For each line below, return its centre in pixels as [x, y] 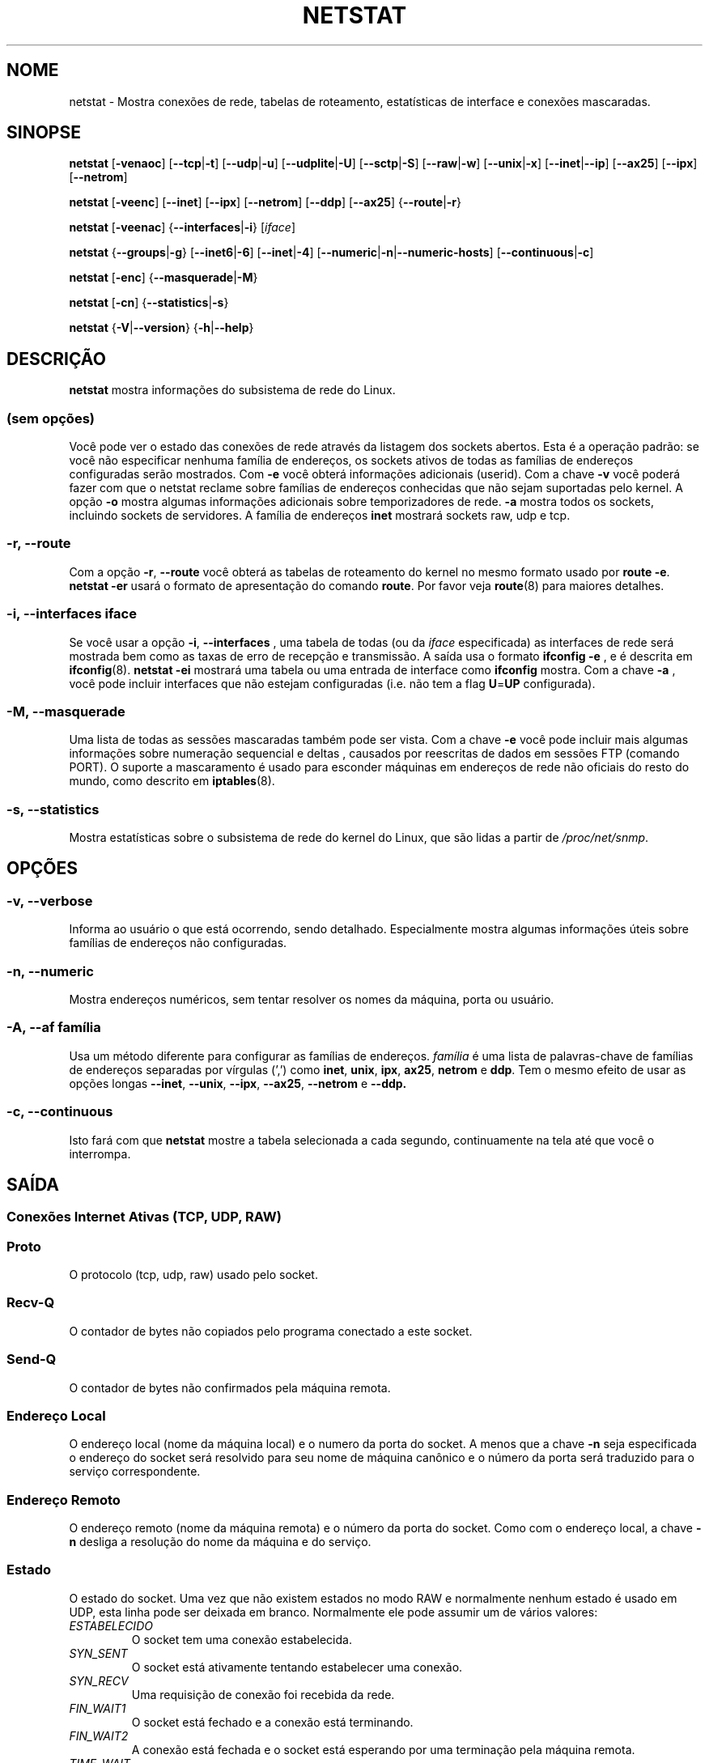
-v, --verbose [50, 901]
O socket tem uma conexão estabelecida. [242, 1639]
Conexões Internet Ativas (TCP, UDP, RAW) [144, 1217]
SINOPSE [44, 133]
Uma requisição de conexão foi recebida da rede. [263, 1694]
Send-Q [32, 1359]
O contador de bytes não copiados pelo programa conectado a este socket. [271, 1331]
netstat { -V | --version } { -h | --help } [161, 328]
